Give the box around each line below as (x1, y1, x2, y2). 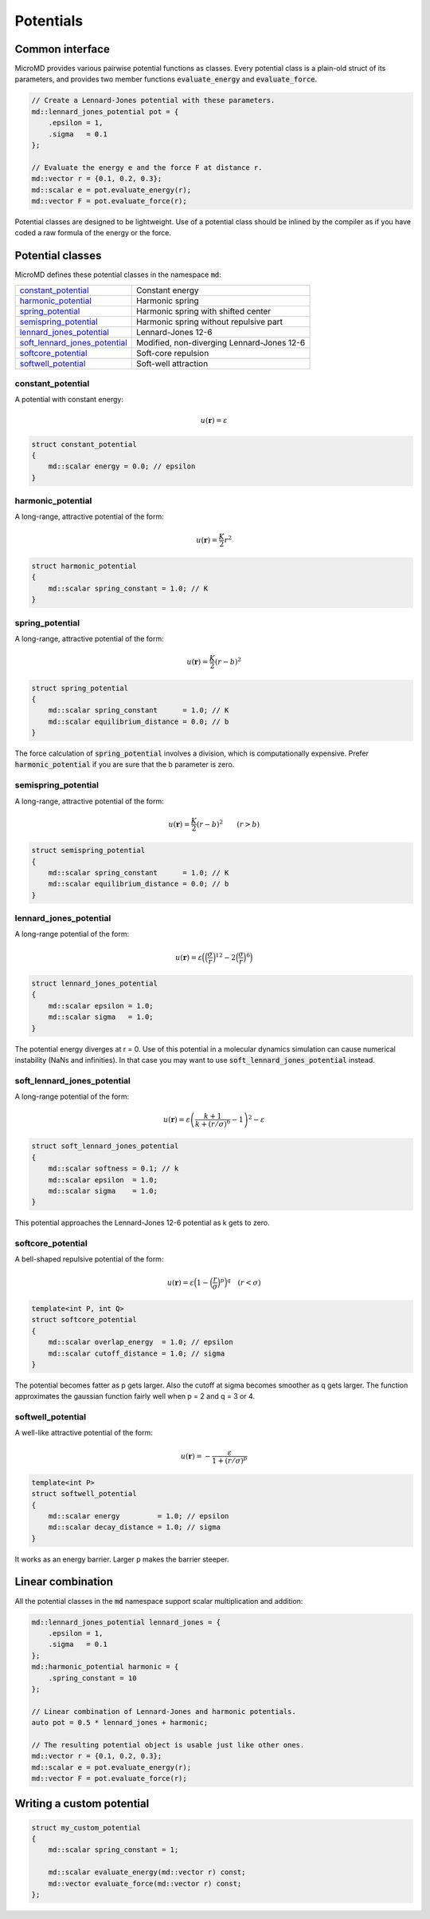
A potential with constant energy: (14, 395, 123, 405)
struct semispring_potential (31, 846, 146, 855)
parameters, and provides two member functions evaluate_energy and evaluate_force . (14, 74, 318, 84)
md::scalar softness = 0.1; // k (48, 1164, 179, 1173)
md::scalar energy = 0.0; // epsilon (48, 462, 196, 471)
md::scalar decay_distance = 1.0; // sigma (48, 1522, 221, 1532)
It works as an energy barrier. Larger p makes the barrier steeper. (14, 1554, 230, 1564)
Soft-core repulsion (135, 347, 209, 358)
